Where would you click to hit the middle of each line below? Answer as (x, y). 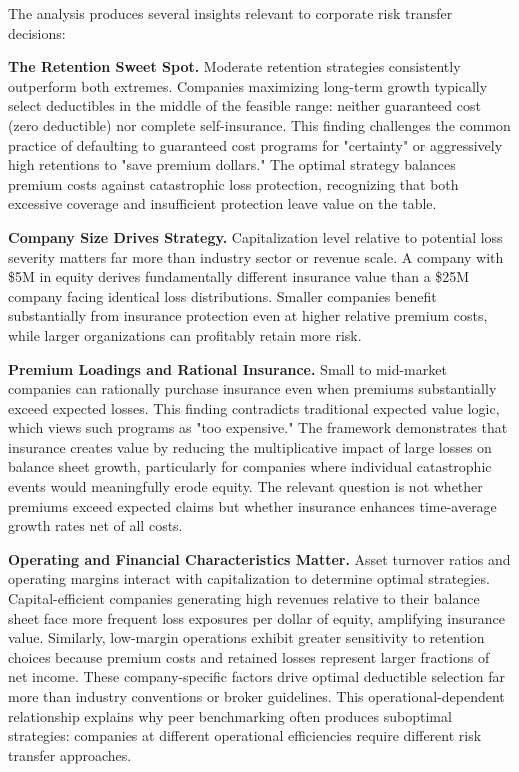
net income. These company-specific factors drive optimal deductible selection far (256, 676)
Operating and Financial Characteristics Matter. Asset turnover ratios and (259, 558)
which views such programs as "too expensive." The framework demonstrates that (258, 427)
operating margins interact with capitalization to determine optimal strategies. (249, 578)
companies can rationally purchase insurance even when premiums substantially (252, 388)
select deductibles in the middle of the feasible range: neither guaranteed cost (244, 105)
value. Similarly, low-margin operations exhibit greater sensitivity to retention (246, 637)
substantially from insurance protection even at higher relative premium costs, (248, 315)
